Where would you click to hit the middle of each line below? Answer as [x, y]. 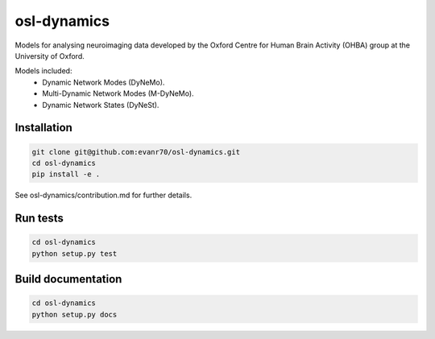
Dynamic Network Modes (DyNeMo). [104, 82]
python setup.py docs [75, 314]
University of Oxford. [50, 56]
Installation [43, 128]
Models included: [43, 71]
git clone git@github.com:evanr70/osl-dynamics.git [136, 152]
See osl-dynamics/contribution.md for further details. [104, 195]
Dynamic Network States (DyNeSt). [101, 105]
